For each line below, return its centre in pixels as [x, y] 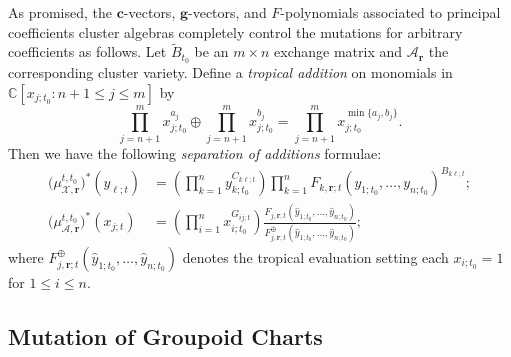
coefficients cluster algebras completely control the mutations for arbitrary [235, 31]
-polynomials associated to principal [390, 12]
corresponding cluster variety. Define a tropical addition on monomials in [230, 72]
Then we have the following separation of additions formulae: [195, 152]
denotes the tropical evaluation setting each [315, 256]
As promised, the [60, 12]
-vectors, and [227, 12]
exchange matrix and [338, 51]
